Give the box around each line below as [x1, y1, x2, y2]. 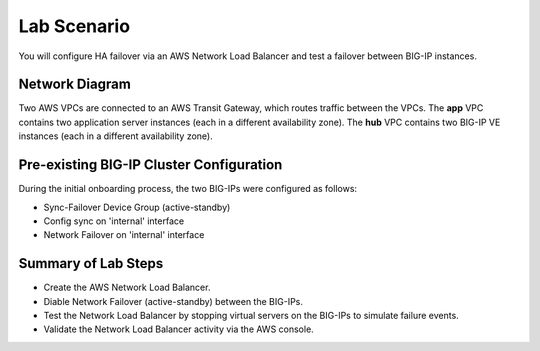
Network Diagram [18, 76, 132, 93]
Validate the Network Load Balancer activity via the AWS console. [43, 323, 314, 335]
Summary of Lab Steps [18, 255, 164, 272]
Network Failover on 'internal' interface [43, 229, 205, 241]
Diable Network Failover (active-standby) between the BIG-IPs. [43, 295, 304, 307]
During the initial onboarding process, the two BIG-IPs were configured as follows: [18, 183, 358, 195]
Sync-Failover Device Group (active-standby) [43, 201, 231, 213]
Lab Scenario [18, 15, 130, 37]
